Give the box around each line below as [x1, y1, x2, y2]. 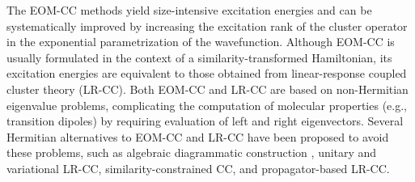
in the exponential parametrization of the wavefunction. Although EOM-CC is [6, 33, 395, 50]
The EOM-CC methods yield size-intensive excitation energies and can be [6, 2, 372, 18]
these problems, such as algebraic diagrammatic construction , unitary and [6, 144, 377, 161]
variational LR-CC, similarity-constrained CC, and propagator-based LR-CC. [6, 159, 390, 176]
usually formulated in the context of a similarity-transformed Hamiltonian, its [6, 49, 392, 66]
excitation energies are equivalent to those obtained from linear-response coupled [6, 65, 407, 82]
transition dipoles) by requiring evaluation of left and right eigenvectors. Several [6, 112, 404, 129]
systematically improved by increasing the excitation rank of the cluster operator [6, 17, 408, 34]
